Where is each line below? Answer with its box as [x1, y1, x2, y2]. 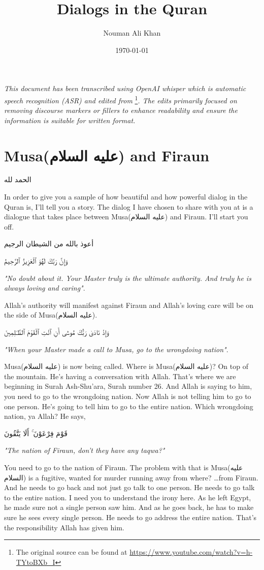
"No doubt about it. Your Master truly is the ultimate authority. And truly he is [4, 272, 251, 283]
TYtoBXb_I [16, 556, 55, 567]
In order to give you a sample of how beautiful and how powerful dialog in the [4, 191, 248, 202]
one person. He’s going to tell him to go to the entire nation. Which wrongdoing [4, 401, 253, 411]
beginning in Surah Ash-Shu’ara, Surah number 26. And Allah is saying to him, [4, 381, 252, 391]
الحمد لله [4, 174, 31, 185]
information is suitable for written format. [4, 115, 136, 125]
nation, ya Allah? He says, [4, 411, 86, 421]
